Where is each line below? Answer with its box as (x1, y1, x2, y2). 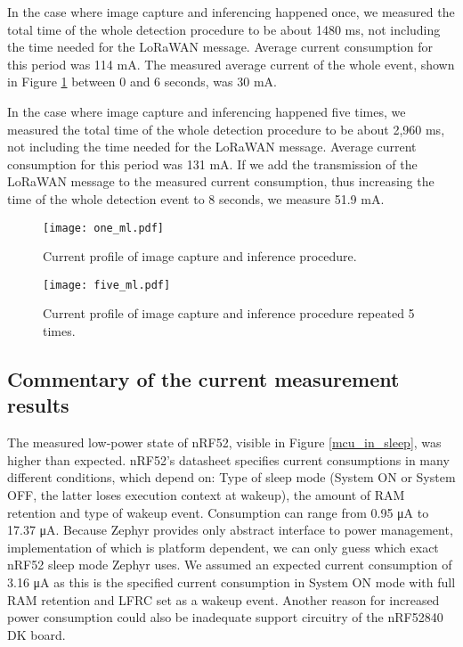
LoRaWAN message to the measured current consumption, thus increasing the (7, 172, 435, 191)
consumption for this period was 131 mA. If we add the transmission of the (7, 154, 418, 173)
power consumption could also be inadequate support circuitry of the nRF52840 (7, 608, 443, 627)
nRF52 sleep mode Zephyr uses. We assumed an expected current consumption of (7, 555, 452, 574)
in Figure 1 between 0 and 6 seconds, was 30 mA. (7, 72, 277, 91)
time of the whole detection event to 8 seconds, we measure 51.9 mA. (7, 189, 385, 208)
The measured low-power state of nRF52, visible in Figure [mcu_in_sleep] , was (7, 433, 442, 452)
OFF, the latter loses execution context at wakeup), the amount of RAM (7, 486, 405, 504)
